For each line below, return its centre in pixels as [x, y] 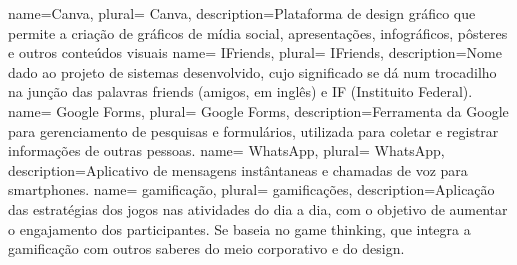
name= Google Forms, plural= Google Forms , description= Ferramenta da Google [258, 110]
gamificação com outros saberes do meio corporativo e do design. [206, 248]
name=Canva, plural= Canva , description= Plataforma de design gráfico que [242, 13]
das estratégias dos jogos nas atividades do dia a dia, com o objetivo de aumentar [258, 208]
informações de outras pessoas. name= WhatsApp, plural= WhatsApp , [226, 150]
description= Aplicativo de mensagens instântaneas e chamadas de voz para [238, 169]
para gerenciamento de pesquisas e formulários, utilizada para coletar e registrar [253, 130]
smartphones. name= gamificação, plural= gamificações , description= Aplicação [251, 189]
